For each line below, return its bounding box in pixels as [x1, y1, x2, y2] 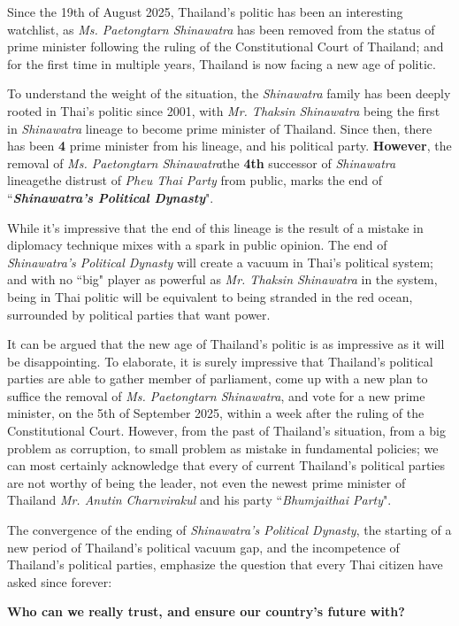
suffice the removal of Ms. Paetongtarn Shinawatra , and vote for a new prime [7, 386, 425, 405]
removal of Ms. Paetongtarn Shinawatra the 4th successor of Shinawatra [7, 153, 396, 172]
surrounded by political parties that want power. [7, 305, 271, 323]
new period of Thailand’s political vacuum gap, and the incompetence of [7, 537, 400, 556]
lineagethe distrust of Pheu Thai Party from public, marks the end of [7, 171, 383, 189]
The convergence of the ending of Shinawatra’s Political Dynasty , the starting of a [7, 521, 452, 539]
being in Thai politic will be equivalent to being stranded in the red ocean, [7, 287, 413, 305]
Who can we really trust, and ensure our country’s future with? [7, 602, 405, 621]
